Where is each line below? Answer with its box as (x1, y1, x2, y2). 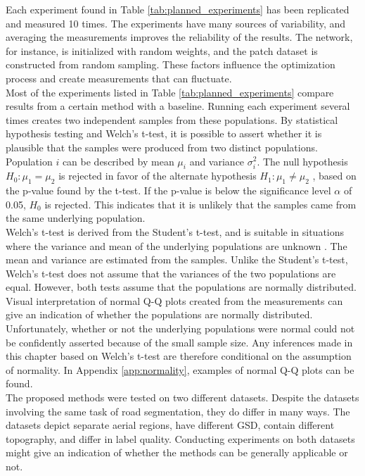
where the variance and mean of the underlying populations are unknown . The (6, 238, 347, 253)
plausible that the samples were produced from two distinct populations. (6, 139, 318, 154)
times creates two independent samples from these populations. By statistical (6, 112, 338, 127)
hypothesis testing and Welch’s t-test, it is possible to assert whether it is (6, 126, 322, 141)
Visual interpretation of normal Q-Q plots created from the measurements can (6, 293, 343, 308)
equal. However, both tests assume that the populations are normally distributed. (6, 280, 357, 294)
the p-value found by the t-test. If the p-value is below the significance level (6, 183, 331, 198)
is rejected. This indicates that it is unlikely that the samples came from (44, 196, 357, 211)
